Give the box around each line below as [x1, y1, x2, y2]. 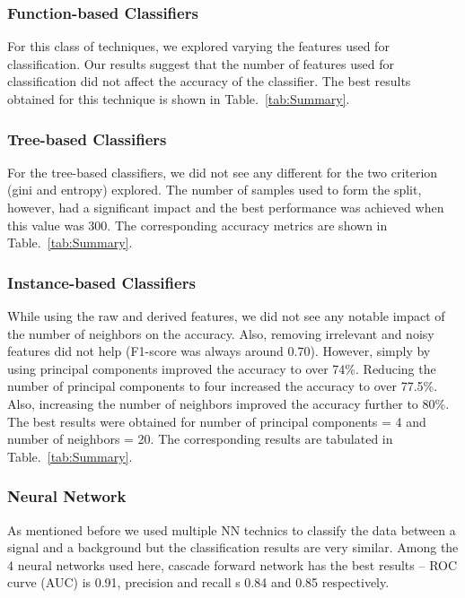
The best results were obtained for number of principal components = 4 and [7, 412, 426, 430]
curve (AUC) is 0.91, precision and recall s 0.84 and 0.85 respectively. [7, 573, 390, 592]
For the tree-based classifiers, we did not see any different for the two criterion [7, 162, 438, 181]
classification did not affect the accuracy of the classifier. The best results [7, 72, 411, 91]
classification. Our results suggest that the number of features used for [7, 54, 394, 73]
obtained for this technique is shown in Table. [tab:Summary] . [7, 90, 350, 108]
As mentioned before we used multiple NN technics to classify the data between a [7, 520, 456, 539]
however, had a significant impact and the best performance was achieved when [7, 198, 444, 216]
